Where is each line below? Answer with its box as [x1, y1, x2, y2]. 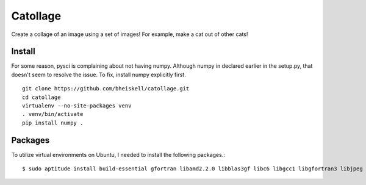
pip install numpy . [22, 119, 84, 126]
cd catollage [22, 93, 61, 101]
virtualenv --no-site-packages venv [22, 103, 132, 109]
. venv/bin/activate [22, 111, 84, 118]
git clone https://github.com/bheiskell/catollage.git [22, 85, 190, 92]
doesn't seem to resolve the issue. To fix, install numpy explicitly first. [11, 71, 186, 78]
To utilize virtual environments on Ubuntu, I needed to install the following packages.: [11, 151, 225, 158]
